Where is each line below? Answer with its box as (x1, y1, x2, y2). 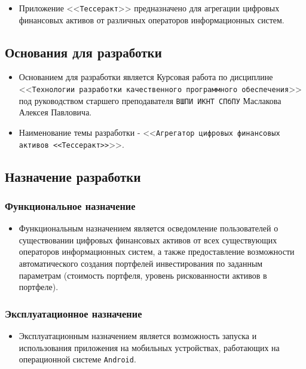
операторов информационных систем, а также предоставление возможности (19, 245, 295, 258)
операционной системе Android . (19, 353, 136, 365)
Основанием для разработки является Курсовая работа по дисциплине (19, 71, 273, 83)
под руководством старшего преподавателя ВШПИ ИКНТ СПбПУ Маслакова (19, 94, 281, 106)
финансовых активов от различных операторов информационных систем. (19, 13, 284, 26)
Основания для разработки (5, 42, 162, 61)
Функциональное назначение (5, 198, 136, 213)
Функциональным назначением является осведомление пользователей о (19, 222, 279, 234)
